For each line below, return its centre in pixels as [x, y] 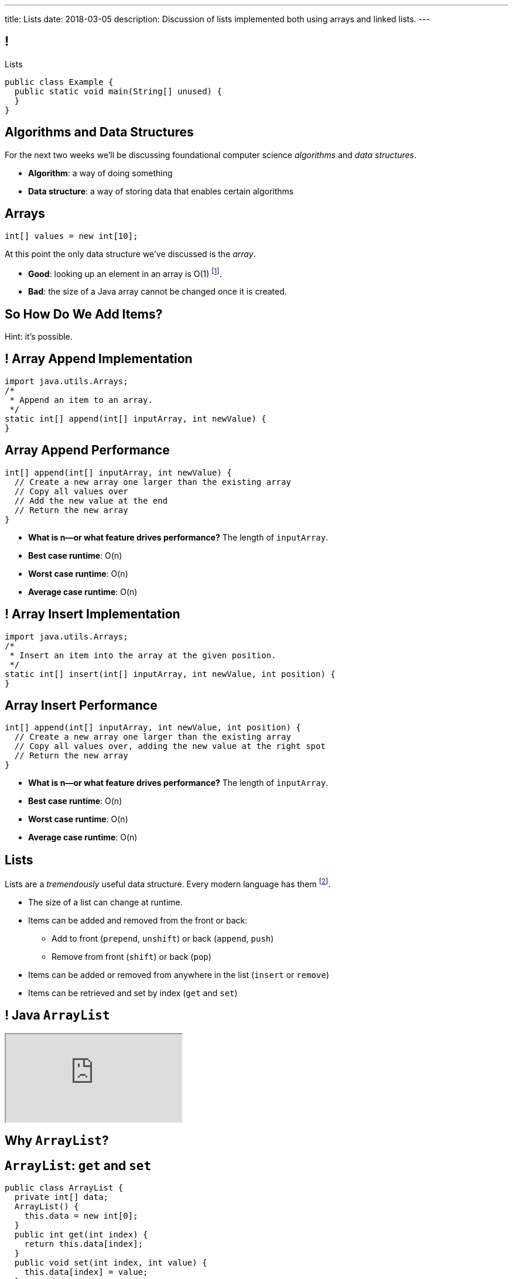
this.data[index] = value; [86, 1272]
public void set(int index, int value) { [111, 1263]
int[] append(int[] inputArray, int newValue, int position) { [153, 728]
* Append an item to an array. [81, 400]
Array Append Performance [87, 450]
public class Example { [59, 82]
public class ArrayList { [64, 1188]
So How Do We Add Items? [84, 314]
